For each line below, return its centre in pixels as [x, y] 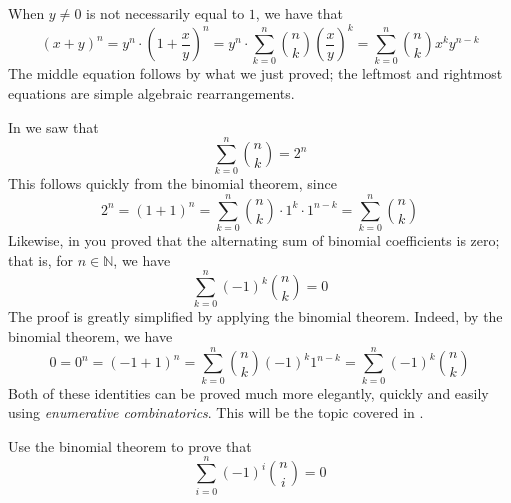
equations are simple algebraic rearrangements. [151, 93]
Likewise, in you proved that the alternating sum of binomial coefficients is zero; [254, 240]
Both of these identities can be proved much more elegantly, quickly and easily [248, 392]
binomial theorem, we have [90, 335]
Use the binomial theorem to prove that [130, 445]
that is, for [41, 259]
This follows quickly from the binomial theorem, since [172, 183]
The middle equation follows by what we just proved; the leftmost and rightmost [255, 73]
